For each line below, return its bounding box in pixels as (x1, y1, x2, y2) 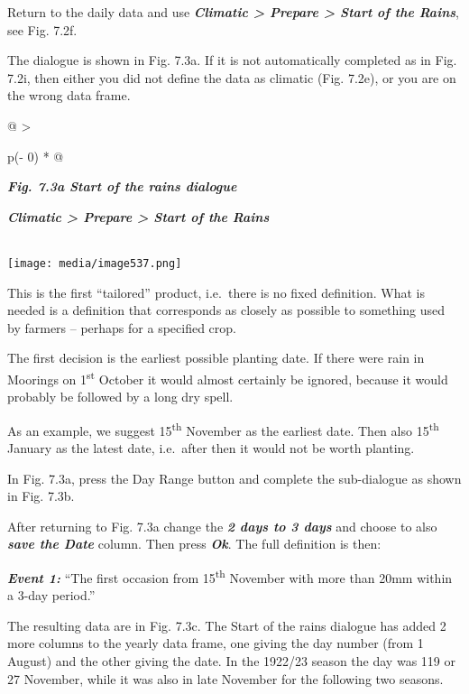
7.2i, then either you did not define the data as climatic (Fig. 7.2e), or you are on (7, 68, 456, 87)
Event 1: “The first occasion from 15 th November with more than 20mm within (7, 566, 453, 587)
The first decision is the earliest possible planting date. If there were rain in (7, 348, 425, 367)
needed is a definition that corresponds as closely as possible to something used (7, 301, 445, 319)
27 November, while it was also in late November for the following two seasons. (7, 669, 444, 688)
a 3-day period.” (7, 586, 96, 605)
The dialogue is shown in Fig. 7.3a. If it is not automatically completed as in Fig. (7, 51, 457, 69)
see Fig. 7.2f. (7, 20, 78, 39)
